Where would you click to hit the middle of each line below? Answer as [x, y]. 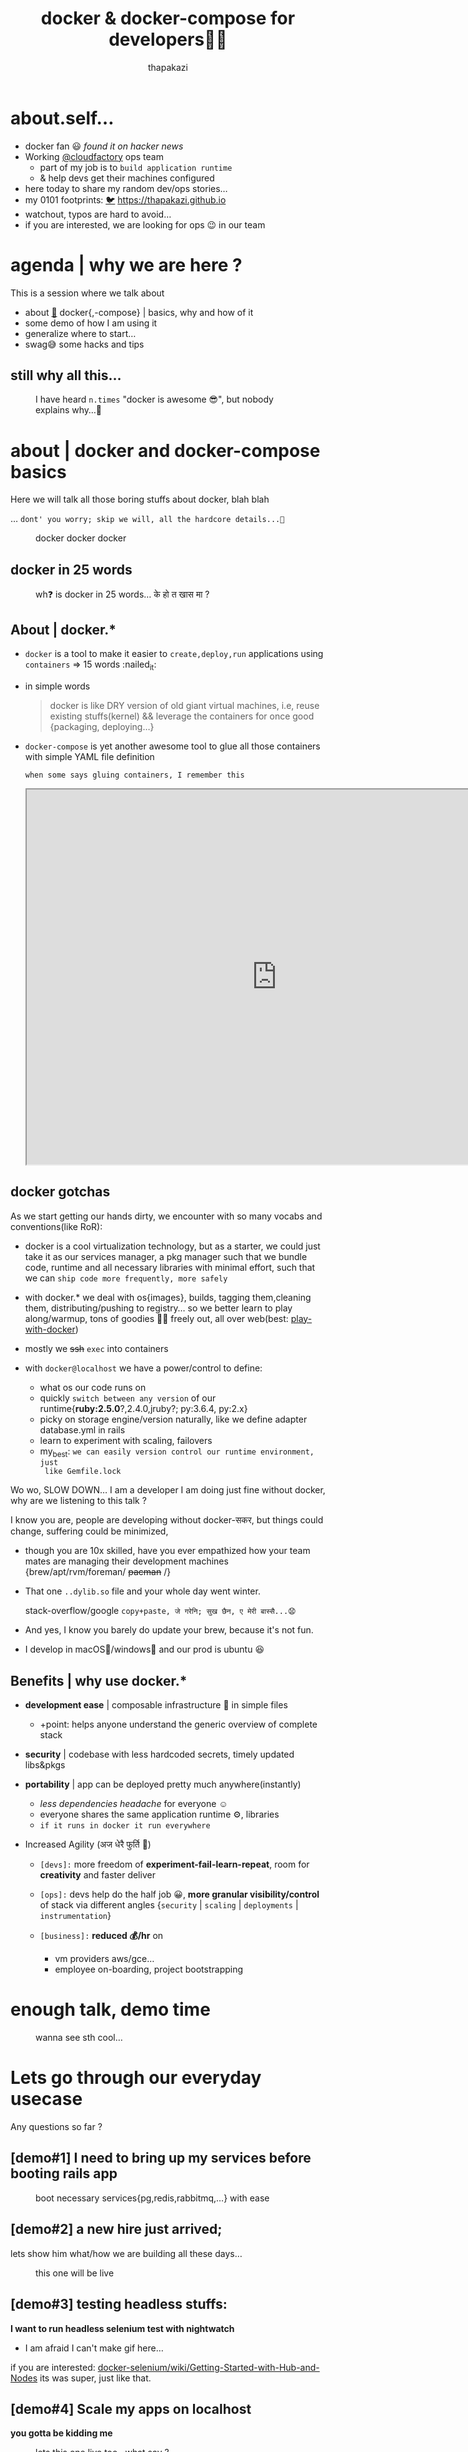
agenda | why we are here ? [126, 264]
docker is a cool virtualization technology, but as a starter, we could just [172, 1246]
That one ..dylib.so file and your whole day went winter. [142, 1591]
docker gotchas [60, 1192]
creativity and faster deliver [97, 1875]
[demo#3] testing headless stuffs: [119, 2304]
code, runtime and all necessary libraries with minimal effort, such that [170, 1267]
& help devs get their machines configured [127, 178]
